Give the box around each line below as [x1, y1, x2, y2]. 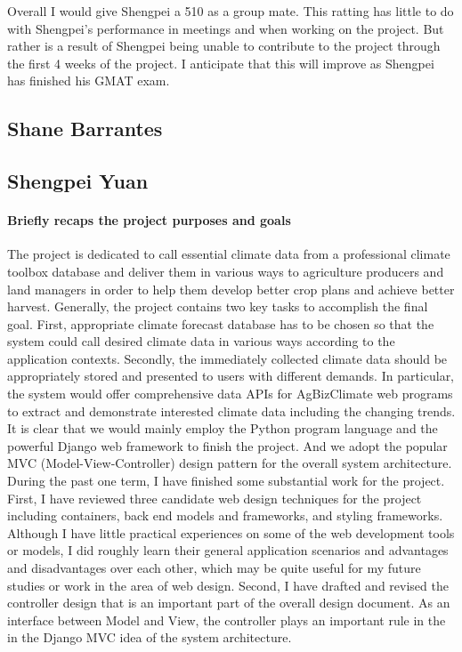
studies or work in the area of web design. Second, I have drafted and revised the [7, 576, 449, 594]
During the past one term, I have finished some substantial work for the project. [7, 471, 445, 490]
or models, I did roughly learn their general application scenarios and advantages [7, 541, 449, 559]
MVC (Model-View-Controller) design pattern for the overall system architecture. [7, 454, 452, 472]
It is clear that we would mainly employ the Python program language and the [7, 419, 438, 438]
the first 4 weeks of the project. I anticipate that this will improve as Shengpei [7, 53, 434, 72]
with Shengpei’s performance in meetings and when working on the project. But [7, 19, 444, 37]
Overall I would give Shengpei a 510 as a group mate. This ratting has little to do [7, 2, 454, 20]
